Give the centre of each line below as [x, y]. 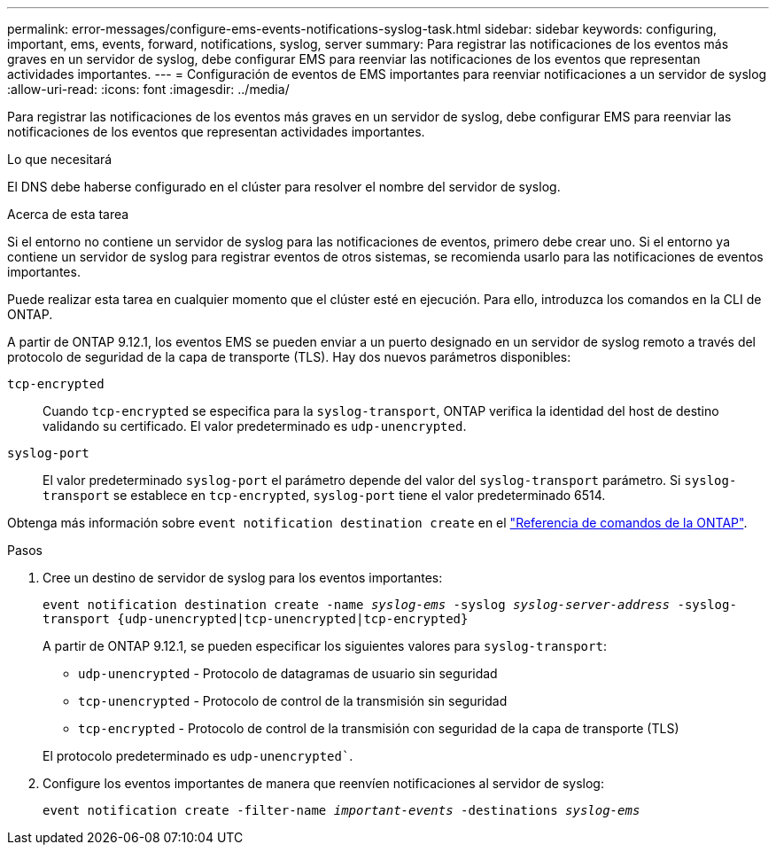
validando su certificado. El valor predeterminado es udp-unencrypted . [255, 426]
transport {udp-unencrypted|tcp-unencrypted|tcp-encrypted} [256, 619]
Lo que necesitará [60, 159]
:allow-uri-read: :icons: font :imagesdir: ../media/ [148, 89]
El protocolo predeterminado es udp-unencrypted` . [198, 756]
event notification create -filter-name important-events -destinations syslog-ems [341, 810]
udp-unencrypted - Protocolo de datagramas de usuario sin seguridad [288, 673]
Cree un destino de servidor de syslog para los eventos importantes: [243, 578]
